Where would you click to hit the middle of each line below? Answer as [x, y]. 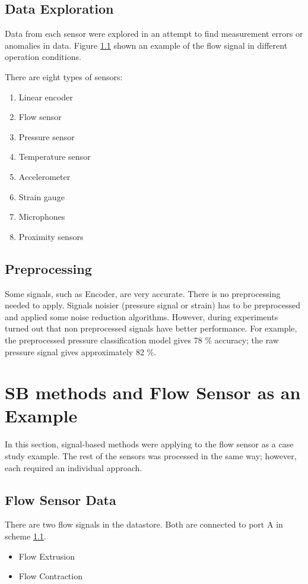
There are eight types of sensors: [64, 76]
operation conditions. [43, 57]
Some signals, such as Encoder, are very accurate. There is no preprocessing [143, 293]
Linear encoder [46, 97]
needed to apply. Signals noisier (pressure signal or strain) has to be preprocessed [153, 305]
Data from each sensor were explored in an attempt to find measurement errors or [154, 34]
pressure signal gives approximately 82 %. [81, 351]
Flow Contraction [50, 576]
